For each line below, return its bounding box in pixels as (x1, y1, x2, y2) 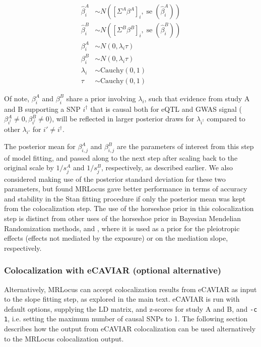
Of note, (4, 93, 30, 103)
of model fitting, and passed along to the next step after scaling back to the (4, 152, 238, 163)
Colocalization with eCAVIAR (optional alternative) (4, 264, 222, 276)
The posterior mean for (4, 141, 76, 152)
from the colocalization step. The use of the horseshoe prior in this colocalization (4, 203, 254, 214)
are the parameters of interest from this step (117, 141, 254, 152)
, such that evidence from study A (144, 93, 250, 103)
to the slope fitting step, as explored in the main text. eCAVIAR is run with (4, 294, 240, 304)
